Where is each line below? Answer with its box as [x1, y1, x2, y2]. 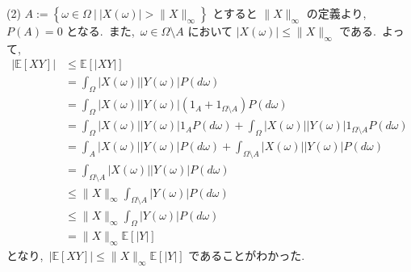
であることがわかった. [188, 247, 305, 264]
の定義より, [306, 5, 367, 21]
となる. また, [66, 23, 135, 39]
